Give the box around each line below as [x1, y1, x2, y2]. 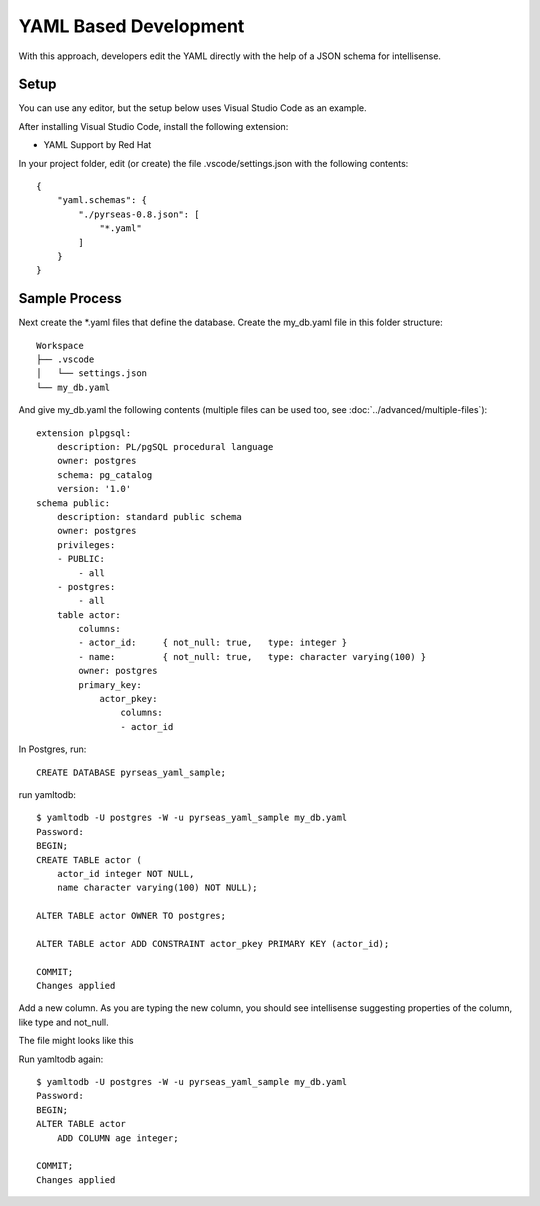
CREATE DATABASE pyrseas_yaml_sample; [36, 766, 227, 778]
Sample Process [18, 290, 122, 307]
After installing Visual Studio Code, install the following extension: [18, 120, 289, 132]
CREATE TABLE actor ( [36, 854, 142, 865]
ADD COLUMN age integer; [56, 1132, 179, 1144]
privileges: [56, 539, 116, 550]
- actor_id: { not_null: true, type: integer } [78, 637, 348, 649]
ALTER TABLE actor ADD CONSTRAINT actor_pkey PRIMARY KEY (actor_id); [36, 938, 390, 949]
